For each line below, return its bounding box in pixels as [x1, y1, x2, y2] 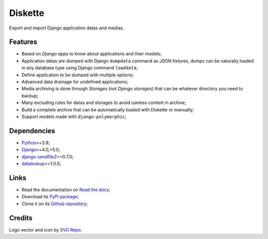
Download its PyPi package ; [21, 194, 79, 200]
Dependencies [9, 126, 56, 135]
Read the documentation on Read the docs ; [21, 187, 111, 193]
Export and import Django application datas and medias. [9, 25, 124, 31]
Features [9, 38, 37, 46]
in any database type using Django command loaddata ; [21, 65, 138, 71]
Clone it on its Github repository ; [21, 201, 88, 207]
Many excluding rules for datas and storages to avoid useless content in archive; [21, 100, 186, 106]
